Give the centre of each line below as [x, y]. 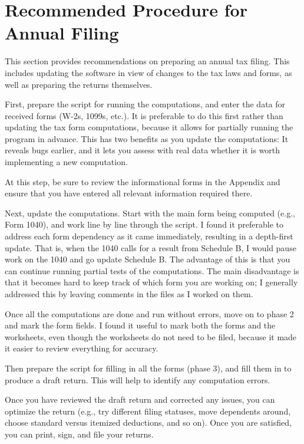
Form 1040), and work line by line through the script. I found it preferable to [144, 224]
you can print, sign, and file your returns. [79, 434]
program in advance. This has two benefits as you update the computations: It [147, 138]
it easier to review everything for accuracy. [82, 348]
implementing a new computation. [66, 162]
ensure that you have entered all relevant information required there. [129, 193]
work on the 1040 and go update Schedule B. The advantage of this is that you [148, 259]
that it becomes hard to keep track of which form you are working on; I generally [151, 282]
